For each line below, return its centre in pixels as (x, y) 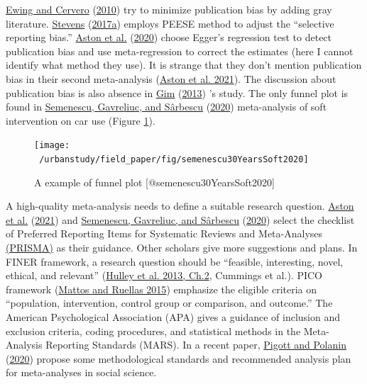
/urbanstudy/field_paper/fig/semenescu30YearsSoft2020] (174, 159)
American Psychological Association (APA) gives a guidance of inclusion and (173, 317)
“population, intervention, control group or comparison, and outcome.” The (169, 303)
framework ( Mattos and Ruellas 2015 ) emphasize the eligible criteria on (161, 289)
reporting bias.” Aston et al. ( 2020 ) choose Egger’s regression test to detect (169, 37)
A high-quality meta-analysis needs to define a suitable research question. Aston (180, 206)
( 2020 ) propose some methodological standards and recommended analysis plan (179, 358)
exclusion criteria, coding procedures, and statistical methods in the (153, 331)
